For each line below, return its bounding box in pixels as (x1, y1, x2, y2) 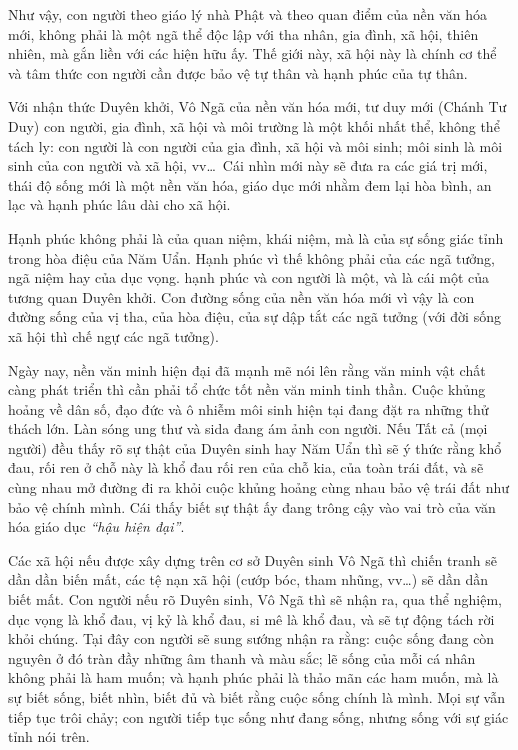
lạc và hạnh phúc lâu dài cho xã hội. (8, 194, 231, 215)
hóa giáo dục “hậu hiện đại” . (8, 516, 185, 537)
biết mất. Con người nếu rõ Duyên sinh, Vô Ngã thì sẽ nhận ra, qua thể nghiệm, (8, 589, 502, 610)
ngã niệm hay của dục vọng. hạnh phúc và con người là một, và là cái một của (8, 267, 490, 288)
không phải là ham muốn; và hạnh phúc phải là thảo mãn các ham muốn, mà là (8, 667, 499, 688)
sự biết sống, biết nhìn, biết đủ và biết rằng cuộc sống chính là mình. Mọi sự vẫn (8, 687, 505, 707)
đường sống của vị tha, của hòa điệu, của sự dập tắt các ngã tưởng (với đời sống (8, 306, 501, 327)
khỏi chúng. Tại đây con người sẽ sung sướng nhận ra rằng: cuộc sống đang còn (8, 628, 495, 649)
